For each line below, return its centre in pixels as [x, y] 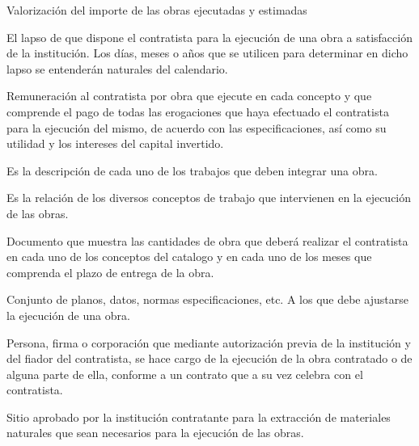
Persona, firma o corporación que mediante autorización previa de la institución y [209, 342]
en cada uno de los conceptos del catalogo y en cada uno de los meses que [189, 257]
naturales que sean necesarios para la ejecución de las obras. [155, 433]
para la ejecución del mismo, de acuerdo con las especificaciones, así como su [197, 127]
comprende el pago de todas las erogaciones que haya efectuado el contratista [198, 111]
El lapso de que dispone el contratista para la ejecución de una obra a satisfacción [209, 37]
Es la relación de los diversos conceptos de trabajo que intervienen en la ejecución [209, 198]
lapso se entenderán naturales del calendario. [117, 68]
